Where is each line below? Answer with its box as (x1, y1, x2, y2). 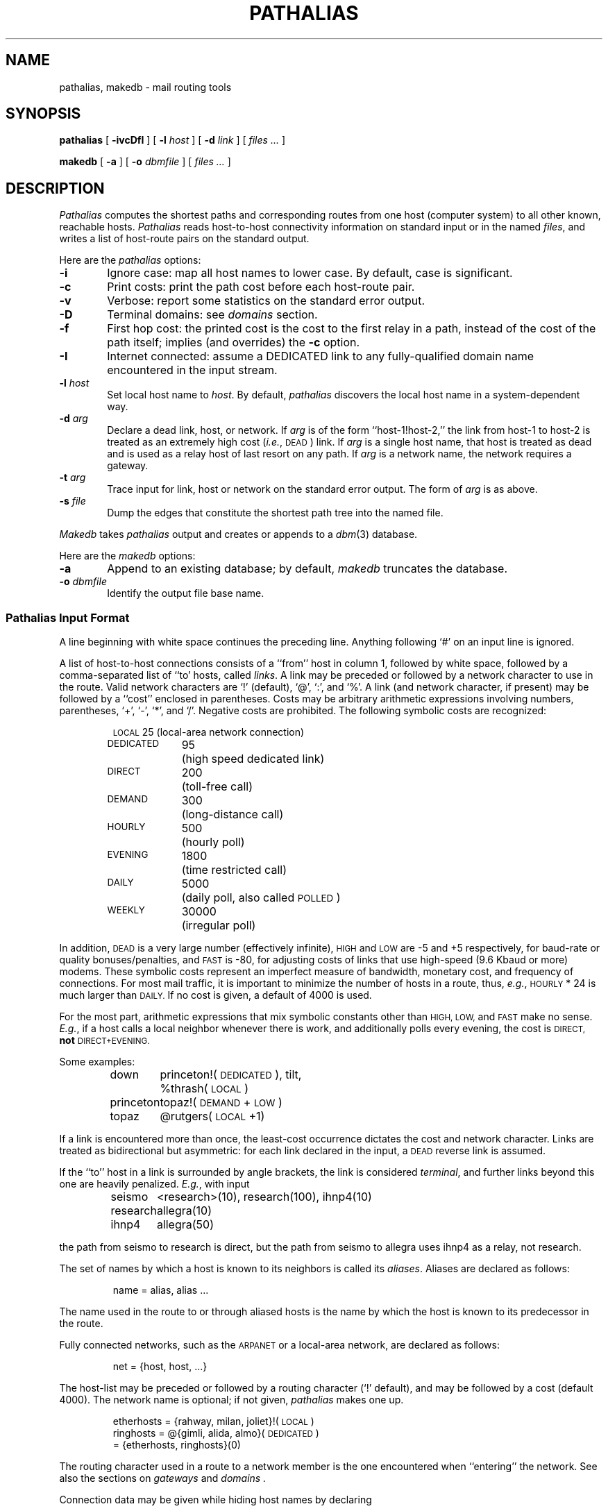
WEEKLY (107, 904, 145, 916)
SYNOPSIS (6, 105, 81, 123)
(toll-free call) (181, 779, 253, 794)
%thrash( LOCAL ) (160, 1081, 248, 1096)
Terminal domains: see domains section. (107, 307, 318, 322)
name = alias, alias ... (112, 1284, 209, 1297)
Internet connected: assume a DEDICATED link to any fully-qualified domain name (107, 349, 534, 364)
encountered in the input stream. (107, 363, 278, 378)
